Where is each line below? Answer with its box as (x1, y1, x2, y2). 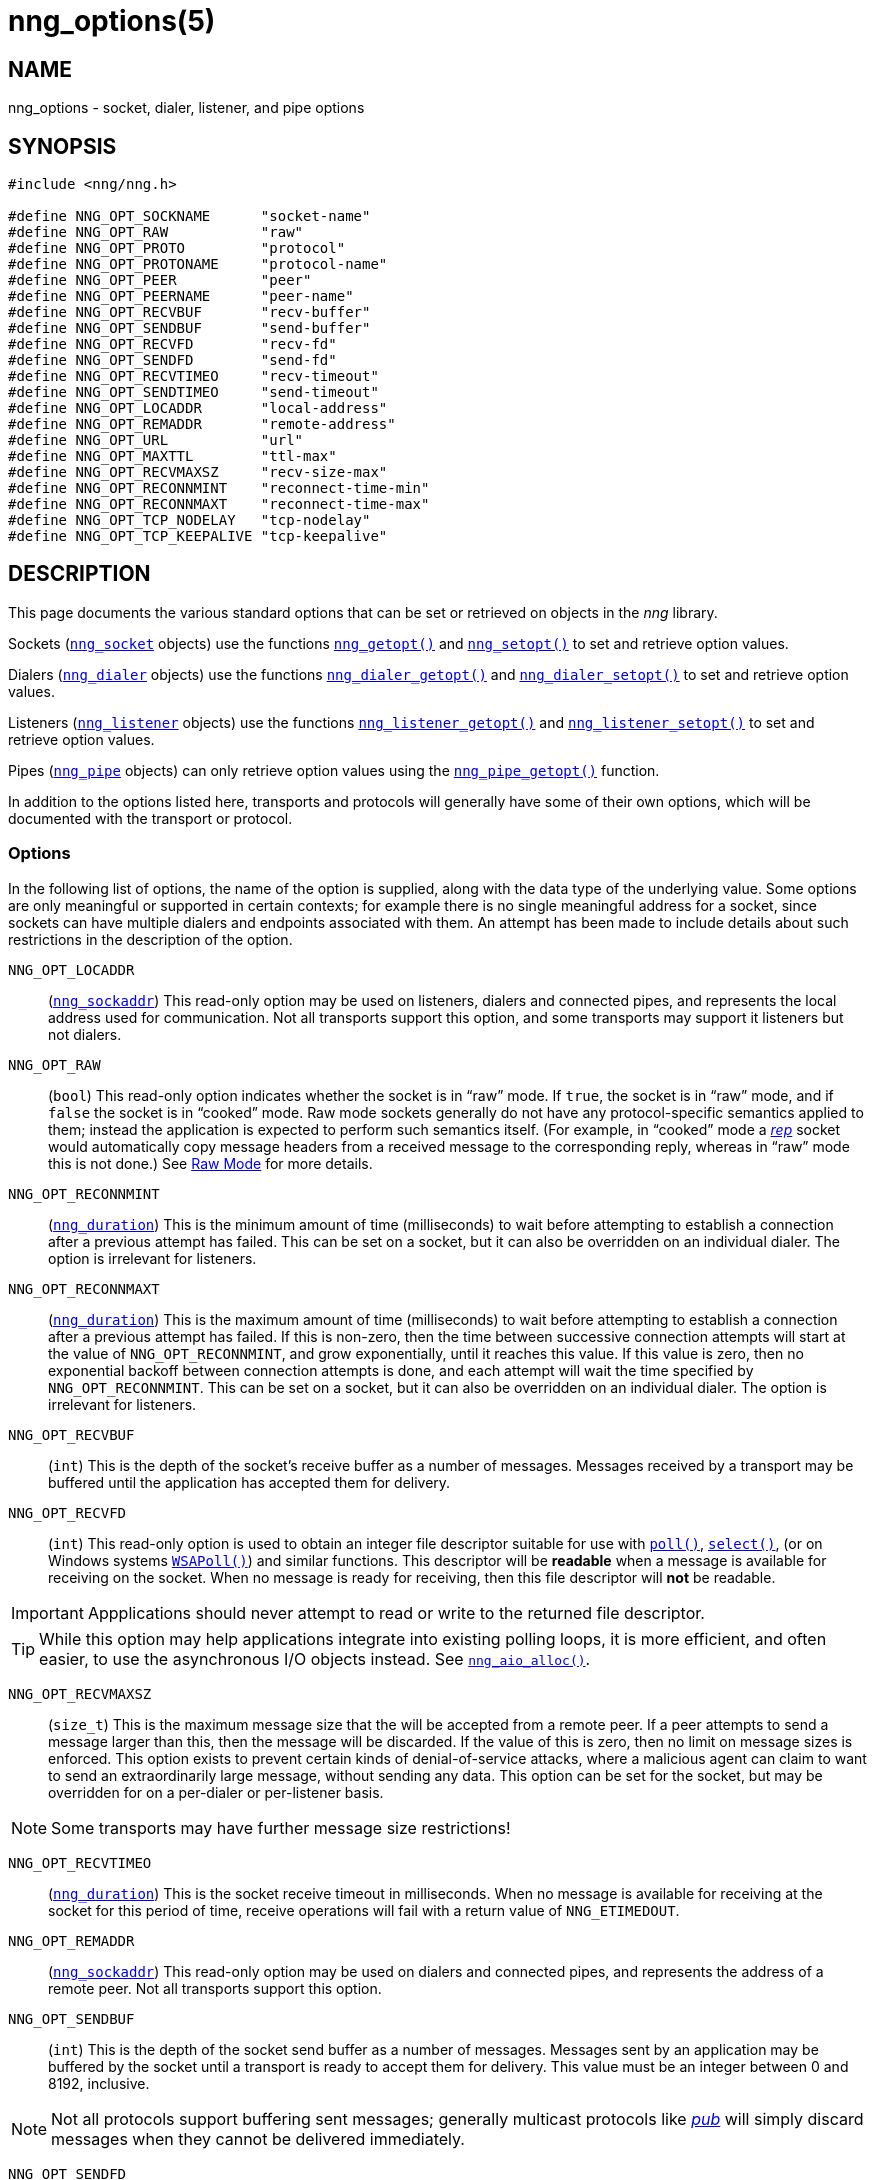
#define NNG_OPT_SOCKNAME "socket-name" (8, 208, 371, 225)
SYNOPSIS (8, 133, 117, 159)
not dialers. (48, 1025, 122, 1043)
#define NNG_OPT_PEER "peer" (8, 272, 312, 289)
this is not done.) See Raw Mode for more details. (48, 1154, 373, 1172)
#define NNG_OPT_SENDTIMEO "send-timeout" (8, 384, 379, 401)
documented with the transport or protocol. (8, 809, 293, 827)
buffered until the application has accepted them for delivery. (48, 1473, 451, 1491)
